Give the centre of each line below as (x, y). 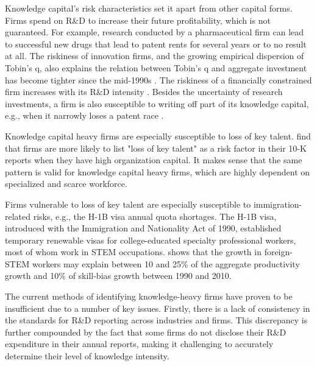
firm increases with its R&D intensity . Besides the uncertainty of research (144, 92)
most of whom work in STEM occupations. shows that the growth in (133, 252)
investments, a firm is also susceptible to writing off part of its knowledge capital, (157, 103)
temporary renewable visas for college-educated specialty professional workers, (151, 240)
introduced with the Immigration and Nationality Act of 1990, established (143, 228)
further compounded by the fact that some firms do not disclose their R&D (146, 332)
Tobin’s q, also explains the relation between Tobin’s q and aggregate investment (156, 67)
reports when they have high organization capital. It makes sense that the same (154, 160)
